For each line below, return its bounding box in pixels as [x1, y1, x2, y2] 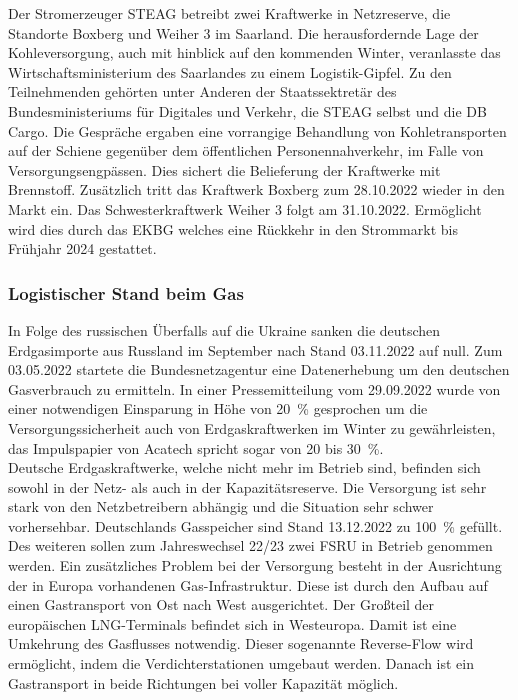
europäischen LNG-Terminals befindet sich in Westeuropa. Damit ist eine [8, 613, 457, 634]
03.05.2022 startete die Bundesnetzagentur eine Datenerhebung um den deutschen [8, 359, 510, 380]
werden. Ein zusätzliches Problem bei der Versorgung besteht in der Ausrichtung [8, 555, 502, 576]
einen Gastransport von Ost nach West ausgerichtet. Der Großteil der [8, 594, 435, 615]
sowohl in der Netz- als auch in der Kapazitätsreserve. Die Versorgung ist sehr [8, 476, 487, 497]
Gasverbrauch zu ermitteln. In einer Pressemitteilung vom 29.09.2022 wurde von [8, 378, 501, 399]
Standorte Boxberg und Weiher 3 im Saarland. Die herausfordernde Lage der [8, 22, 479, 43]
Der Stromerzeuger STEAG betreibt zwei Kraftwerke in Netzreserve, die [8, 3, 451, 23]
